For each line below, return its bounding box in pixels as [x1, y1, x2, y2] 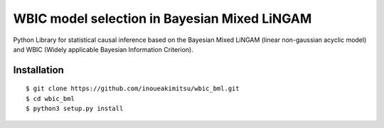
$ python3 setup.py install [26, 105, 124, 113]
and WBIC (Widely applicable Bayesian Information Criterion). [13, 45, 193, 53]
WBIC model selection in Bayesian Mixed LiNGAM [13, 11, 312, 26]
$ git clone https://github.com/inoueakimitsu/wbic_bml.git [26, 85, 240, 92]
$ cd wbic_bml [26, 95, 75, 102]
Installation [13, 64, 64, 76]
